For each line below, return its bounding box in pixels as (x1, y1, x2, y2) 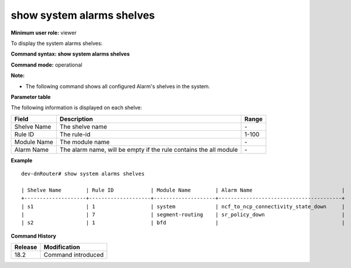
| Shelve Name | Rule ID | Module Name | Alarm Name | (21, 187, 345, 193)
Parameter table (11, 93, 51, 100)
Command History (11, 232, 57, 239)
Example (11, 156, 33, 163)
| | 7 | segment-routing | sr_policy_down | (21, 211, 345, 218)
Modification (43, 243, 80, 251)
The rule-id (59, 130, 91, 138)
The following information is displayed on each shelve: (11, 104, 143, 111)
